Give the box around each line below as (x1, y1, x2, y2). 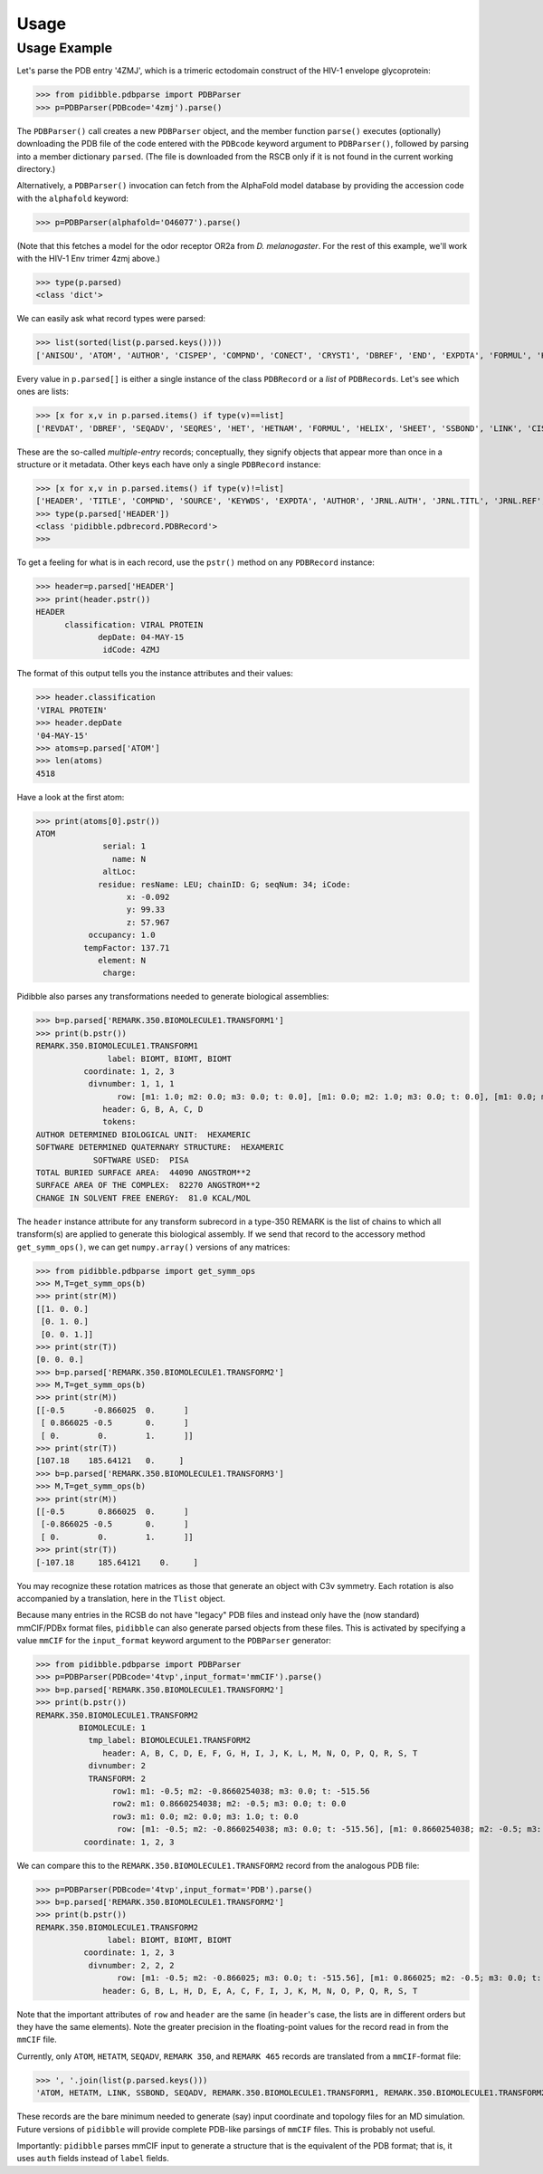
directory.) (16, 163, 56, 174)
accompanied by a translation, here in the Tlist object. (16, 1593, 225, 1604)
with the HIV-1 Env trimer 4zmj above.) (16, 254, 160, 264)
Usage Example (16, 40, 113, 56)
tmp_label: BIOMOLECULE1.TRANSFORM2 (88, 1735, 251, 1746)
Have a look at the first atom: (16, 791, 125, 802)
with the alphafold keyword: (16, 193, 129, 204)
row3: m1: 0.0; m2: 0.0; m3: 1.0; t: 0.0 (111, 1811, 299, 1822)
